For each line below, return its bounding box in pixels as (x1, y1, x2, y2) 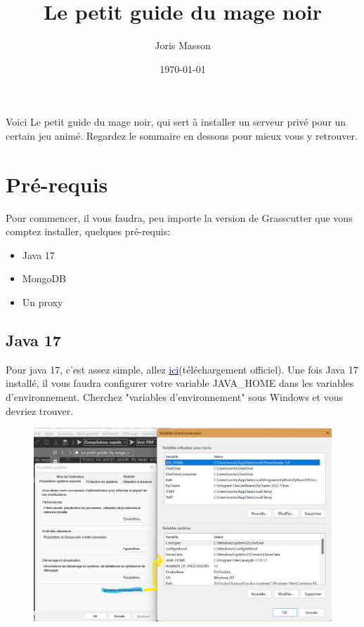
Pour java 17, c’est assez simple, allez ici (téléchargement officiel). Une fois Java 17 (6, 362, 358, 376)
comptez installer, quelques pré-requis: (6, 224, 171, 239)
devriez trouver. (6, 403, 74, 418)
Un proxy (22, 295, 63, 309)
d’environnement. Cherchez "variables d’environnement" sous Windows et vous (6, 389, 344, 404)
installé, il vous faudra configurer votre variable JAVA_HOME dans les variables (6, 376, 354, 390)
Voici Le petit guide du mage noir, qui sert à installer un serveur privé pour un (6, 114, 346, 129)
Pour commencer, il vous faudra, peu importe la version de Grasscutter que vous (6, 210, 353, 225)
